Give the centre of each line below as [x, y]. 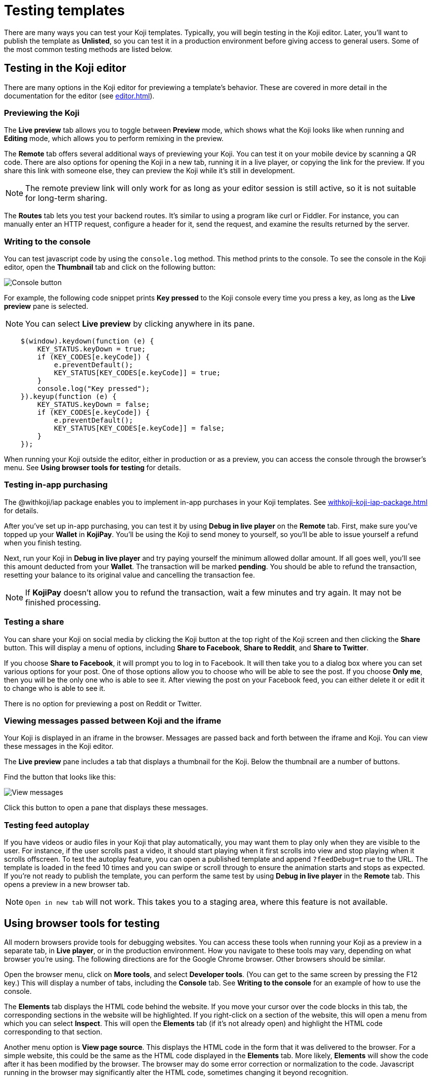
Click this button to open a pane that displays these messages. [106, 808]
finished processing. [63, 602]
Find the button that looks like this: [60, 777]
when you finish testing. [43, 542]
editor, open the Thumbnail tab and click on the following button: [110, 267]
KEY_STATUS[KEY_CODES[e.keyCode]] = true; [137, 373]
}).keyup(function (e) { [68, 397]
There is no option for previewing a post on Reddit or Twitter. [103, 703]
